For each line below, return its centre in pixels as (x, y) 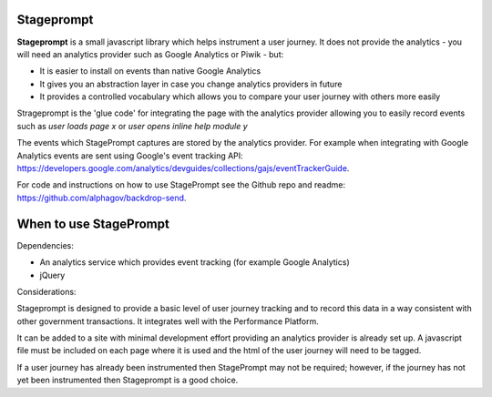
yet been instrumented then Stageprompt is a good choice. (128, 380)
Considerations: (46, 291)
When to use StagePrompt (93, 224)
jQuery (52, 275)
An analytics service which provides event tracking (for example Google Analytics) (195, 262)
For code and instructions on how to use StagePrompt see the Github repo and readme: (181, 185)
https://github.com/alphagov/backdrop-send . (102, 198)
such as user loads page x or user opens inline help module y (132, 126)
